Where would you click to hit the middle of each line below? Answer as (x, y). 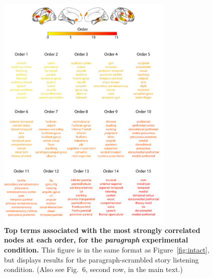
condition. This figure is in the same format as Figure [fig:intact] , (107, 250)
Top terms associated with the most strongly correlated (102, 230)
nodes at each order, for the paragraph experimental (96, 240)
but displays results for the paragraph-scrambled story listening (101, 259)
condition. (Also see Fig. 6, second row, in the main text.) (93, 269)
